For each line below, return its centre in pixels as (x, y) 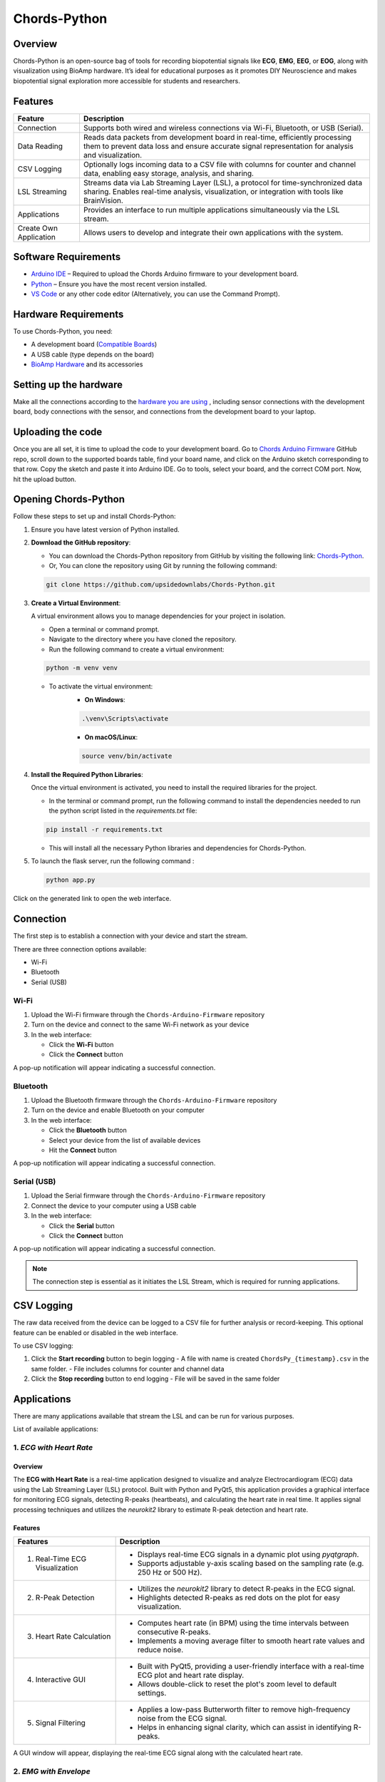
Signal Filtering (60, 1723)
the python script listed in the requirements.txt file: (123, 810)
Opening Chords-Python (69, 499)
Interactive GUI (60, 1679)
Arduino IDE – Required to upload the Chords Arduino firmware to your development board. (165, 274)
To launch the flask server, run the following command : (113, 861)
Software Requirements (67, 257)
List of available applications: (56, 1429)
